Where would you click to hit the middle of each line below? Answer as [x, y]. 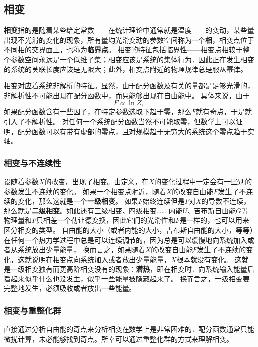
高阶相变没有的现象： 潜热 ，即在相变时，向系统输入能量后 [160, 269]
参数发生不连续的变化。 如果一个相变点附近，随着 [85, 191]
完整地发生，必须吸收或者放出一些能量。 [70, 288]
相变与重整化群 [32, 310]
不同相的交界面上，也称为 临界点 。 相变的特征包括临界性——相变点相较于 [123, 49]
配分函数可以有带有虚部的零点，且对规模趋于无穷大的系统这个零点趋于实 [136, 131]
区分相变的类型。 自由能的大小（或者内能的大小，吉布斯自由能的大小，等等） [129, 230]
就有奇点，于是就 [224, 111]
